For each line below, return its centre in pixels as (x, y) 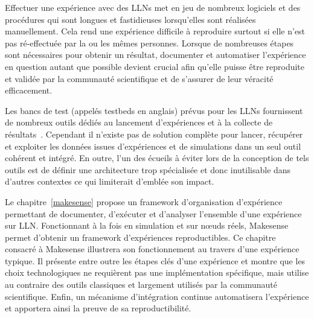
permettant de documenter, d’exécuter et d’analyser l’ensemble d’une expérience (153, 213)
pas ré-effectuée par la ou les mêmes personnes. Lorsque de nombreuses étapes (149, 43)
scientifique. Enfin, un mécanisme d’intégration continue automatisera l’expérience (157, 296)
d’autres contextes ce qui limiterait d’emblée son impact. (110, 181)
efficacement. (29, 90)
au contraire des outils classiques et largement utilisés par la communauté (141, 285)
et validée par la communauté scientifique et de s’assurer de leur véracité (139, 78)
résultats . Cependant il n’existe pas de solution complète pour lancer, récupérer (154, 134)
